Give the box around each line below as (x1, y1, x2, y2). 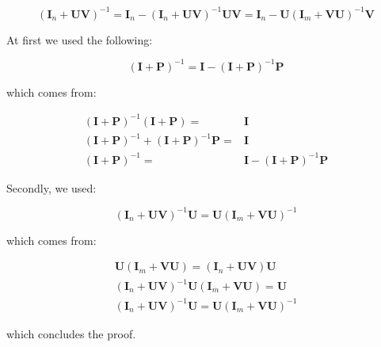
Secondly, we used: (6, 179, 97, 196)
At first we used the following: (6, 31, 153, 48)
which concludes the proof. (6, 325, 136, 341)
